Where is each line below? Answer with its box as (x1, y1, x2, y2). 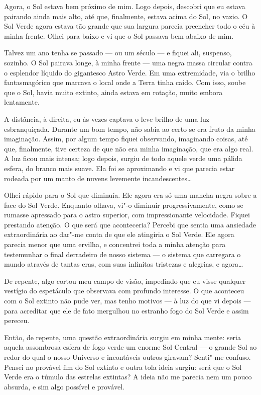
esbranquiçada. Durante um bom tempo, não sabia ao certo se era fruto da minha (4, 123, 255, 134)
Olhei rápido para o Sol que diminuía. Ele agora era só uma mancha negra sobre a (4, 190, 257, 200)
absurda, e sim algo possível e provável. (4, 381, 124, 391)
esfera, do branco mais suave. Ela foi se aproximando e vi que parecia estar (4, 163, 235, 173)
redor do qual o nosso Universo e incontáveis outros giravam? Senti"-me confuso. (4, 352, 251, 362)
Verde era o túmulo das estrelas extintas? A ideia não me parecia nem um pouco (4, 371, 252, 382)
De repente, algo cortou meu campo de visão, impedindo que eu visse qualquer (4, 275, 246, 286)
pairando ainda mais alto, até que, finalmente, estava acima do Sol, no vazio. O (4, 11, 248, 21)
